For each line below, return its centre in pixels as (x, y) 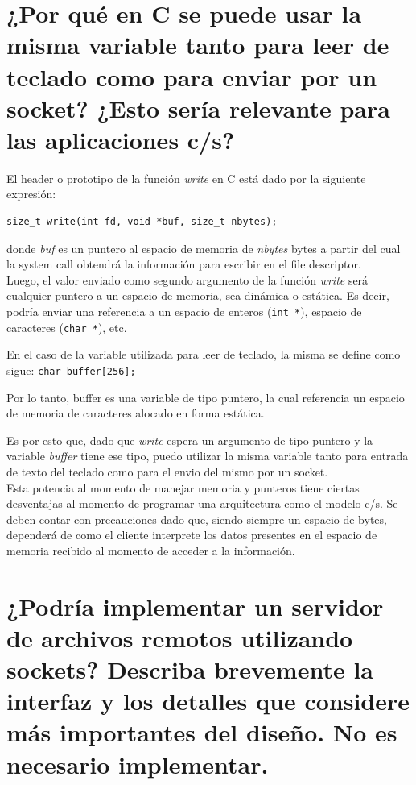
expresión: (31, 194)
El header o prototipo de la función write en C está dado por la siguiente (186, 178)
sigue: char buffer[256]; (71, 370)
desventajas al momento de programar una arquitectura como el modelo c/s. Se (202, 503)
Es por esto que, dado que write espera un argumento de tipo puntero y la (190, 440)
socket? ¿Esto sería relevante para (198, 108)
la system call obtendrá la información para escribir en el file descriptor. (184, 264)
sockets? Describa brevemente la (190, 669)
